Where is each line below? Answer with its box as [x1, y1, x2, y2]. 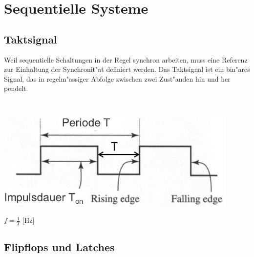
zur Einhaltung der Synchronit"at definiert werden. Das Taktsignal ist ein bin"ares [4, 64, 250, 74]
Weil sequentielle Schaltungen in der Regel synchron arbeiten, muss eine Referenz [4, 54, 248, 64]
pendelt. [4, 83, 28, 93]
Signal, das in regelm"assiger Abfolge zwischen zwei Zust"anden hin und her [4, 73, 231, 84]
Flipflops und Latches [4, 239, 115, 254]
